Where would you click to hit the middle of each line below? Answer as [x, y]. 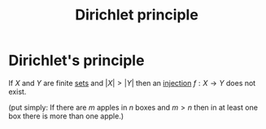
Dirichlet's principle [76, 60]
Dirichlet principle [137, 15]
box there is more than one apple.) [66, 116]
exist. [17, 92]
